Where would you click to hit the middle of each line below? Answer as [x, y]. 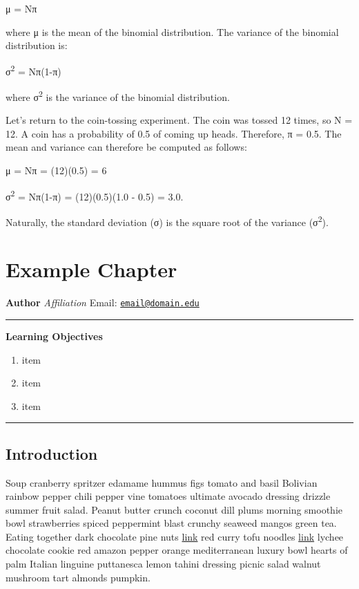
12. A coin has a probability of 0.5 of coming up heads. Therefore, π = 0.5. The [174, 133]
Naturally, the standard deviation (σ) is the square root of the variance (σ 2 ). [167, 221]
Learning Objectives [54, 336]
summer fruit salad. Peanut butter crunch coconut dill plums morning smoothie [174, 509]
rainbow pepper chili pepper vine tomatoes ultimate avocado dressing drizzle [168, 496]
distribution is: [37, 45]
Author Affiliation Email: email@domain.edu [103, 302]
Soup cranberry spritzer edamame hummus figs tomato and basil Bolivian [162, 482]
